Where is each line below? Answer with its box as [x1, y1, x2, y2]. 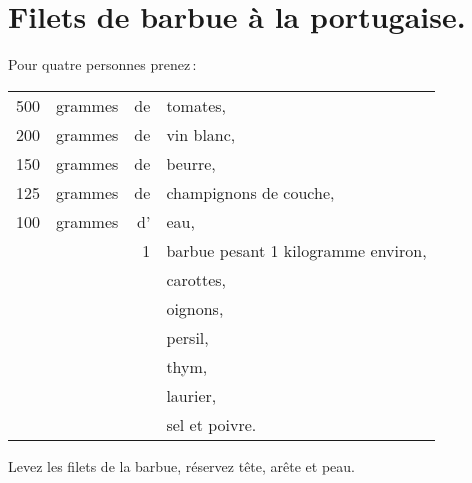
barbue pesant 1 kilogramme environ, [166, 238, 427, 262]
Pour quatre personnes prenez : [8, 54, 197, 75]
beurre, [166, 151, 216, 175]
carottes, [166, 267, 227, 291]
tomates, [166, 93, 227, 117]
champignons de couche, [166, 180, 335, 204]
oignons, [166, 296, 224, 320]
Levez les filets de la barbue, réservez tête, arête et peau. [8, 455, 356, 476]
